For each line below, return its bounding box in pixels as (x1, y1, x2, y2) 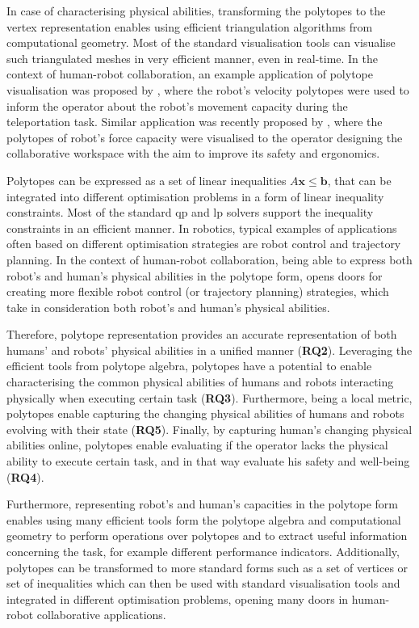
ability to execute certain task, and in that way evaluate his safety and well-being (6, 453, 410, 470)
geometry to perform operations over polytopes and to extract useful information (6, 527, 408, 544)
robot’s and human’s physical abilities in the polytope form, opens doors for (6, 267, 383, 284)
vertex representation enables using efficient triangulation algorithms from (6, 18, 373, 35)
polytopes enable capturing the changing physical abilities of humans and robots (6, 405, 404, 422)
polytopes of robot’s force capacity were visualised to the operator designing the (6, 129, 403, 145)
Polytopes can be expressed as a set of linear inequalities (6, 171, 287, 188)
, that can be (327, 171, 392, 188)
